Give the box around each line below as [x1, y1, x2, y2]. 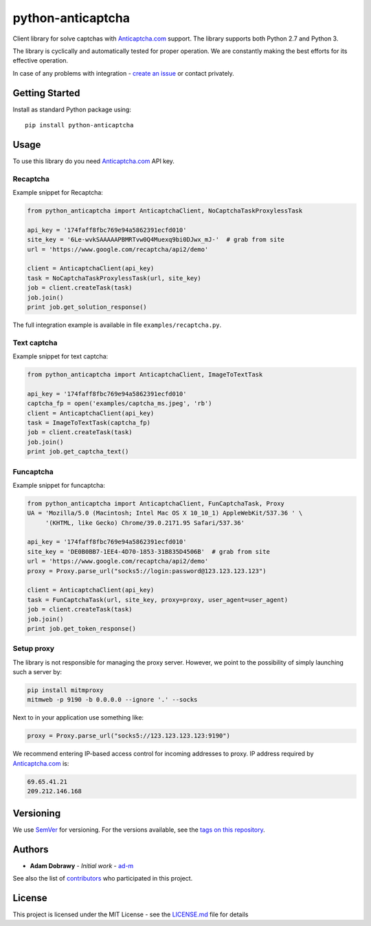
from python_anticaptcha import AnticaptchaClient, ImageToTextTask [27, 371, 263, 378]
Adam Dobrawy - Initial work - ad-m [30, 861, 134, 870]
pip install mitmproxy [27, 687, 104, 694]
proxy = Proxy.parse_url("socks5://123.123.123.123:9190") [27, 732, 230, 740]
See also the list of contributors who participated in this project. [12, 874, 193, 882]
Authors [12, 843, 49, 855]
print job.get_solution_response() [27, 303, 147, 311]
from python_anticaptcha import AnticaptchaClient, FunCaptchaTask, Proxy [27, 499, 285, 507]
